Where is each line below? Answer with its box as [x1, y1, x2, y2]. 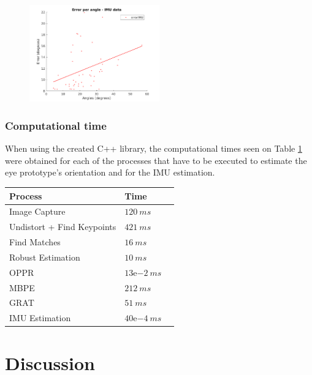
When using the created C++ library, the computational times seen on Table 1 [5, 142, 302, 155]
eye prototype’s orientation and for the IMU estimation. [5, 166, 215, 179]
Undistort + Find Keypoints [9, 220, 116, 233]
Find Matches [9, 236, 61, 248]
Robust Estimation [9, 250, 80, 263]
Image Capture [9, 205, 66, 218]
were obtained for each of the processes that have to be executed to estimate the [5, 154, 307, 166]
